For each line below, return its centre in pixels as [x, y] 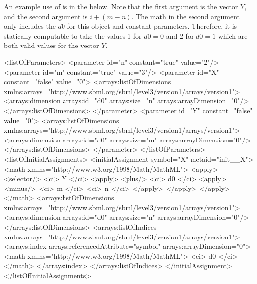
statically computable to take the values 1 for [73, 35]
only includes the [30, 26]
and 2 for [180, 35]
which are [233, 35]
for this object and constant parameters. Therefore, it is [152, 26]
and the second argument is [46, 16]
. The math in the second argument [186, 16]
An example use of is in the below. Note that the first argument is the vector [121, 6]
